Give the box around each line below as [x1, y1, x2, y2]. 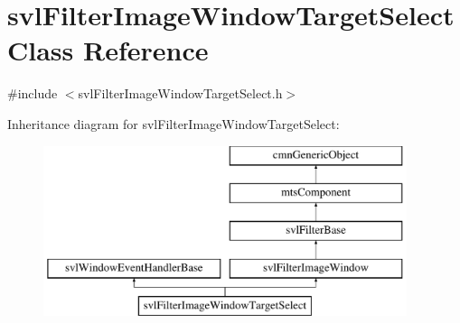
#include [7, 84, 58, 103]
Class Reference [7, 32, 209, 69]
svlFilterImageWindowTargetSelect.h [78, 84, 283, 103]
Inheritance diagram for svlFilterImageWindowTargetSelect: [7, 114, 340, 133]
